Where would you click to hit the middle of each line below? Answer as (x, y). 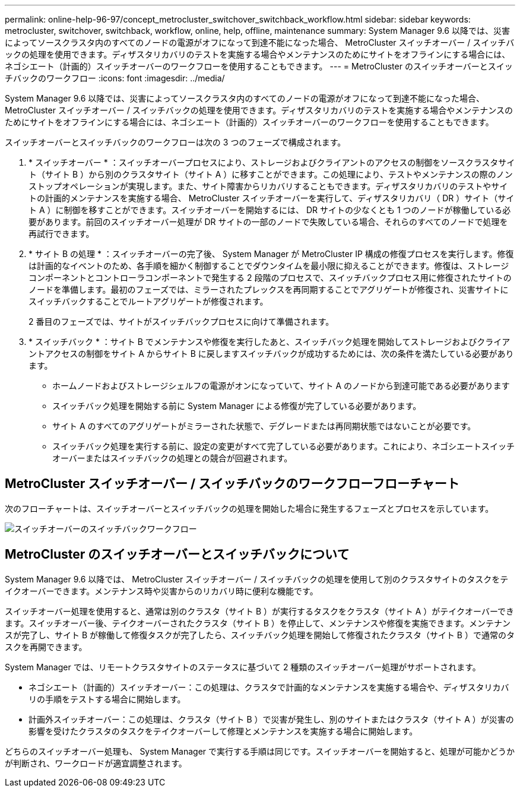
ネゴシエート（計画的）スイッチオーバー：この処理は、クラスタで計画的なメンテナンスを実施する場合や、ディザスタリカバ (269, 687)
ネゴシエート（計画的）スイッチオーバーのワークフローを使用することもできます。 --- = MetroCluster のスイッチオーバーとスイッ (259, 66)
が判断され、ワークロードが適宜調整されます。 (96, 763)
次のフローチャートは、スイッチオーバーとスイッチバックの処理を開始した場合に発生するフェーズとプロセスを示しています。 (249, 508)
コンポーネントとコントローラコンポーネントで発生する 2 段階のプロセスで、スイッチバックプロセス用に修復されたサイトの (270, 278)
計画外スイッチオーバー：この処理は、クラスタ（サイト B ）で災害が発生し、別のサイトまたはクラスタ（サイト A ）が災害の (271, 719)
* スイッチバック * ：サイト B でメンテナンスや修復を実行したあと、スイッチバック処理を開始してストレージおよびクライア (269, 342)
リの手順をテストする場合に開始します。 (107, 699)
